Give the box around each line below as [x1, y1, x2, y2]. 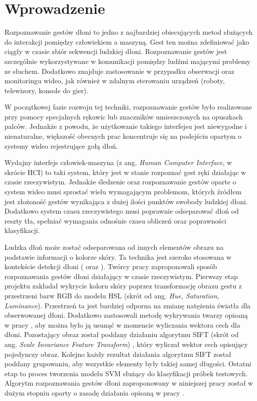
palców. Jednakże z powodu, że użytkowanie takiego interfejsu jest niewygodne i [4, 121, 247, 131]
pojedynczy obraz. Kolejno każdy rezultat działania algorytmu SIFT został [4, 348, 231, 359]
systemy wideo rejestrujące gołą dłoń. [4, 140, 118, 151]
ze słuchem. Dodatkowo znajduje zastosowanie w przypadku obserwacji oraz [4, 65, 234, 76]
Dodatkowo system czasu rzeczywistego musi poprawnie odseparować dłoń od [4, 206, 239, 216]
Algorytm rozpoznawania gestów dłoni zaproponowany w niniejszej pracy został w [4, 378, 253, 388]
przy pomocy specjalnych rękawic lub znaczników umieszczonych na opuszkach [4, 111, 243, 121]
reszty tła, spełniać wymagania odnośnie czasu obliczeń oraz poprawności [4, 215, 226, 226]
